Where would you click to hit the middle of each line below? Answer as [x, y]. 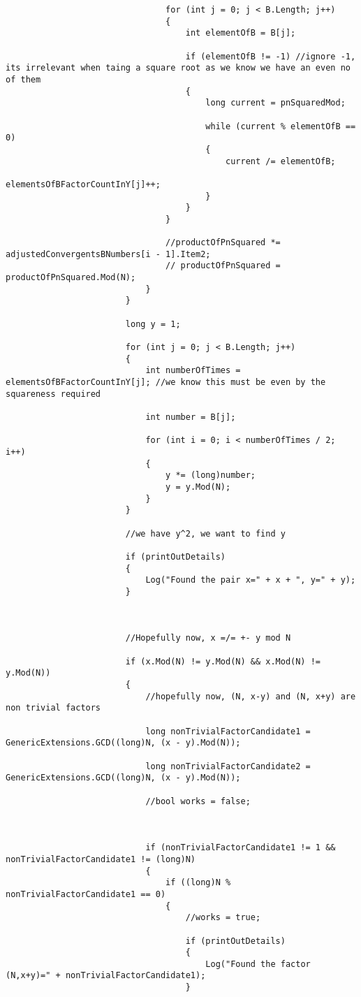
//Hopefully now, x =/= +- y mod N [208, 638]
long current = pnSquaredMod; [275, 103]
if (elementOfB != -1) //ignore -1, [271, 56]
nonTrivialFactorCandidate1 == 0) [86, 894]
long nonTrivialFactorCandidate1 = [228, 731]
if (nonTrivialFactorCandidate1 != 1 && [241, 848]
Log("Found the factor [258, 964]
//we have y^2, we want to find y [205, 533]
